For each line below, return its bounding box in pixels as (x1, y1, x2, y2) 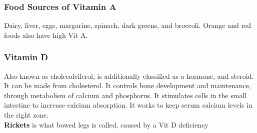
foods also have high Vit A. (4, 29, 88, 40)
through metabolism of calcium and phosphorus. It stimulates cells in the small (4, 90, 247, 100)
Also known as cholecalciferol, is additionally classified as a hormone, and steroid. (4, 70, 254, 81)
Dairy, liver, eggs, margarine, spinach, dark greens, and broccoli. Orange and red (4, 20, 251, 30)
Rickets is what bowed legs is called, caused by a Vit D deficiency (4, 119, 208, 130)
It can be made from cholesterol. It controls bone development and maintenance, (4, 80, 251, 91)
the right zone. (4, 110, 49, 120)
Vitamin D (4, 51, 48, 63)
